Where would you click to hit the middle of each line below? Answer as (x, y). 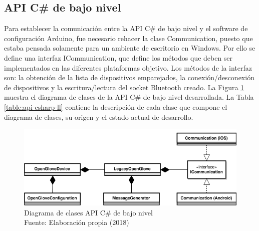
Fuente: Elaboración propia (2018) (77, 222)
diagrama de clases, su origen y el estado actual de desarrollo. (99, 117)
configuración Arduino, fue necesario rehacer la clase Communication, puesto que (128, 38)
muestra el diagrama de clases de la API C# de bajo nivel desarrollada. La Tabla (129, 97)
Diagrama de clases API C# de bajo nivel (88, 212)
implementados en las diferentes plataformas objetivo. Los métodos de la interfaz (128, 67)
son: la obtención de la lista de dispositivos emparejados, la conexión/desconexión (129, 77)
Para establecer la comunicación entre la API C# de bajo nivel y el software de (126, 28)
